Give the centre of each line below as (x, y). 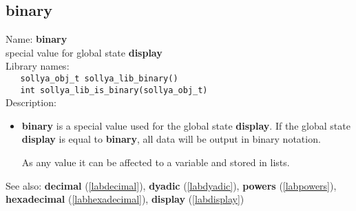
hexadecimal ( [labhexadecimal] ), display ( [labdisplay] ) (125, 199)
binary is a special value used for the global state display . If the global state (186, 125)
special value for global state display (84, 52)
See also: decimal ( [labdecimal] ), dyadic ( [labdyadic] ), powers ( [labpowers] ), (171, 185)
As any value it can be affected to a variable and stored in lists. (156, 162)
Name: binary (36, 39)
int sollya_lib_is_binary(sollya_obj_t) (114, 90)
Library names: (38, 66)
